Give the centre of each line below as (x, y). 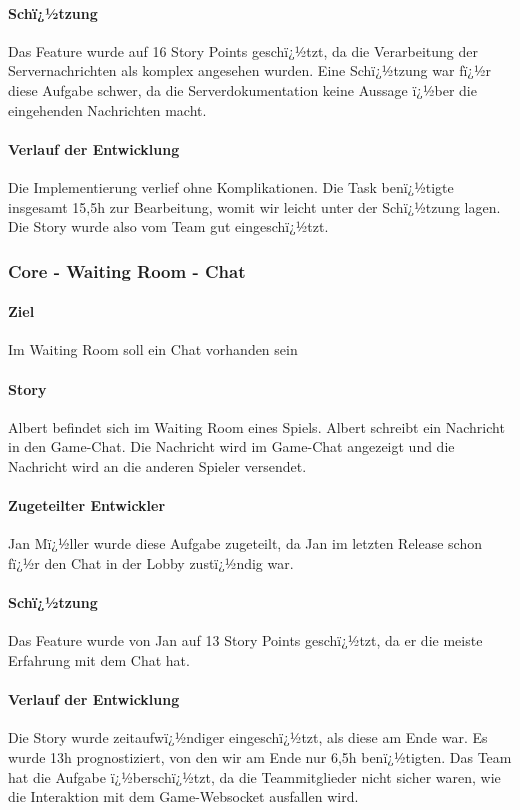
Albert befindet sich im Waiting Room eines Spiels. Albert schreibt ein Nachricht (256, 426)
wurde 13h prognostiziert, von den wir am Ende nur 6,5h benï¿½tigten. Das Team (260, 756)
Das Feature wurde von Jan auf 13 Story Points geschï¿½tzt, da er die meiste (245, 640)
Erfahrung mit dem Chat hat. (99, 659)
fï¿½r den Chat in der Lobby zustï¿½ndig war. (151, 562)
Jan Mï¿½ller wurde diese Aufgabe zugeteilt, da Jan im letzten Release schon (245, 543)
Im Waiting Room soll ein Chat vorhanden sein (153, 349)
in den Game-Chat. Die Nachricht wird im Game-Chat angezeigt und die (231, 446)
